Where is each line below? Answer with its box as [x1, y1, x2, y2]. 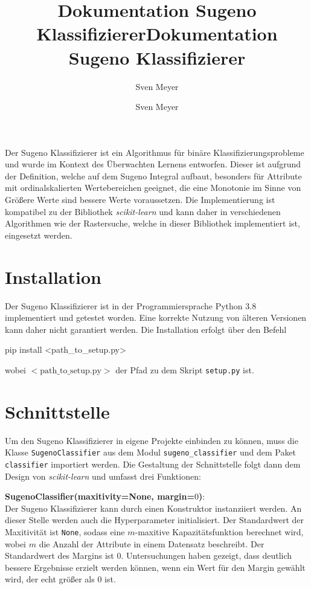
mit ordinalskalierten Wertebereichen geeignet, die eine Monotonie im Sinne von [5, 181, 301, 194]
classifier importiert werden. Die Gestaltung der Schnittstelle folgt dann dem [5, 457, 301, 470]
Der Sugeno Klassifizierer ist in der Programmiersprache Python [5, 299, 243, 312]
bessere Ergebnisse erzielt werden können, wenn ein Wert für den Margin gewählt [5, 561, 306, 573]
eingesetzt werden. [5, 228, 72, 241]
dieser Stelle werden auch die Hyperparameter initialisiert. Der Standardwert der [5, 513, 304, 526]
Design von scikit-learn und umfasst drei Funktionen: [5, 469, 201, 482]
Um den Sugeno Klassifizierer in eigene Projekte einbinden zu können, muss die [5, 434, 298, 446]
